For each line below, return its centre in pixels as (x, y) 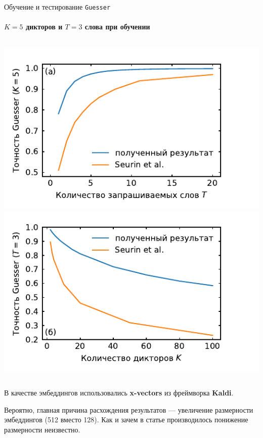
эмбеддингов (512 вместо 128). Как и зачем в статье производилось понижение (126, 420)
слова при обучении (117, 27)
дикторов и (44, 27)
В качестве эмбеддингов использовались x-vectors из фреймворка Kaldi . (119, 393)
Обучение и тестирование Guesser (57, 7)
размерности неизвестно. (42, 430)
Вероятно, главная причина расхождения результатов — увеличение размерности (129, 409)
